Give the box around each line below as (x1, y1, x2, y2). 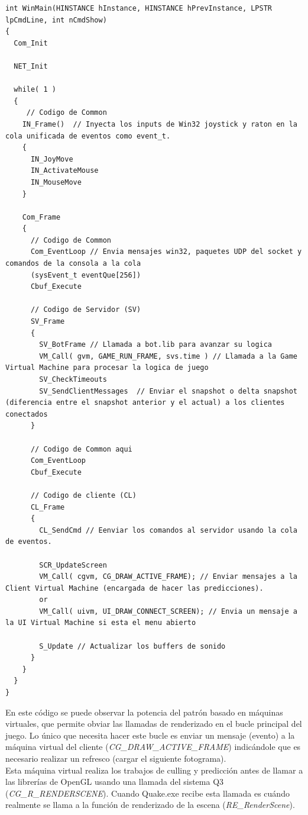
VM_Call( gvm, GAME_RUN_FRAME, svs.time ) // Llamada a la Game (39, 352, 297, 360)
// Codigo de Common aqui (30, 444, 132, 453)
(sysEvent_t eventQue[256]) (30, 270, 141, 279)
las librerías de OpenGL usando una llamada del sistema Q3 (5, 775, 224, 788)
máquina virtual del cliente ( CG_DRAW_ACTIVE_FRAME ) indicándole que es (5, 740, 301, 753)
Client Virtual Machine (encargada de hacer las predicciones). (5, 584, 264, 592)
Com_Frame (22, 212, 61, 221)
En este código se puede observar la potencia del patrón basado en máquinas (5, 706, 283, 718)
